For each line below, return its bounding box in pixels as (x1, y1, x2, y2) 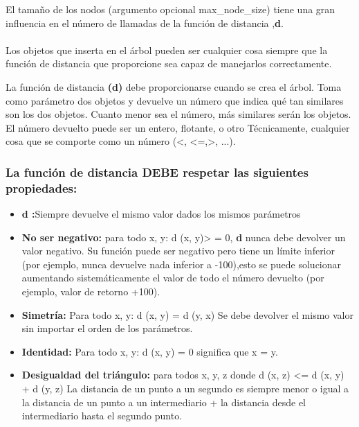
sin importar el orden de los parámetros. (21, 321, 193, 335)
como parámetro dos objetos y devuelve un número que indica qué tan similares (6, 93, 344, 107)
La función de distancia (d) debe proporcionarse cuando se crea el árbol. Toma (6, 79, 342, 94)
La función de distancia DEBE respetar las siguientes (6, 163, 309, 180)
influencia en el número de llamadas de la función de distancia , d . (6, 15, 284, 30)
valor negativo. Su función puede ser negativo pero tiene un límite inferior (21, 243, 335, 258)
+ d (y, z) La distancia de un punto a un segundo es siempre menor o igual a (21, 381, 349, 396)
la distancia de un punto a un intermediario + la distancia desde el (21, 394, 306, 409)
